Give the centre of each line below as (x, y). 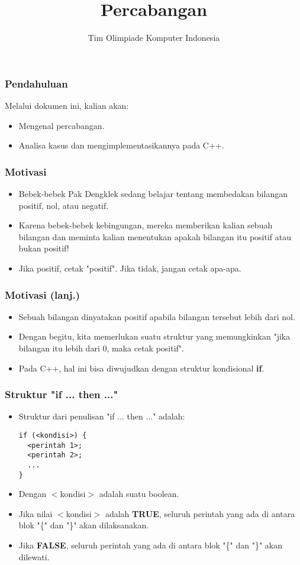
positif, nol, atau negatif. (64, 205)
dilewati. (34, 556)
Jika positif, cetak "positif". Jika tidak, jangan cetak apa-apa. (130, 268)
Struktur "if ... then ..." (62, 394)
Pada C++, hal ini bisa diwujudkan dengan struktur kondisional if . (141, 368)
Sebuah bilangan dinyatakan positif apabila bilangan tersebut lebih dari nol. (157, 316)
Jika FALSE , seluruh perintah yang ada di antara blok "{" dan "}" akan (151, 545)
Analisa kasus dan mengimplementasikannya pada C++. (121, 145)
